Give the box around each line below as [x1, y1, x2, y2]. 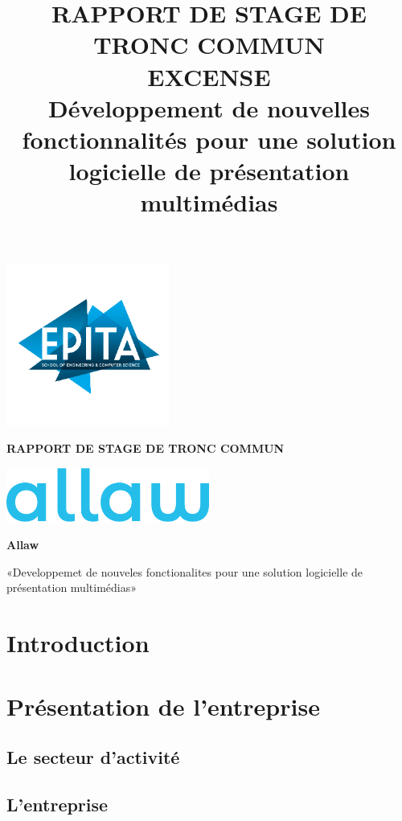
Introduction [6, 626, 150, 659]
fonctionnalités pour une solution [22, 122, 396, 155]
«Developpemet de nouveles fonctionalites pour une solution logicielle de [6, 563, 363, 580]
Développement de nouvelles [47, 91, 371, 124]
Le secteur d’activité [6, 745, 180, 770]
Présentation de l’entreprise [6, 689, 320, 722]
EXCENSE [147, 60, 271, 92]
